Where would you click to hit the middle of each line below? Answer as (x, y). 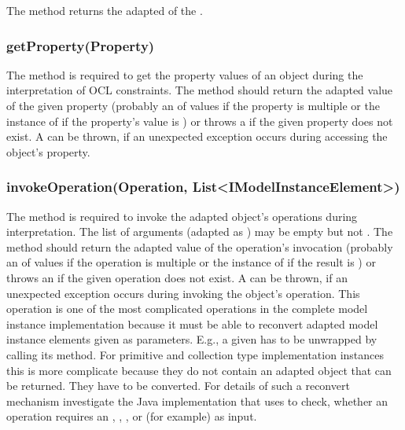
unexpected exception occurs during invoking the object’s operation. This (183, 293)
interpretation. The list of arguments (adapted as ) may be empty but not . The (200, 232)
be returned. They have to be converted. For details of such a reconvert (178, 386)
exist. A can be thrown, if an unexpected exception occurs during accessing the (197, 136)
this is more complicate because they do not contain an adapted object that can (199, 370)
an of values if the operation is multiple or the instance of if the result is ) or (191, 262)
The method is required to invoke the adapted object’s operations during (182, 216)
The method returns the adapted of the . (105, 10)
